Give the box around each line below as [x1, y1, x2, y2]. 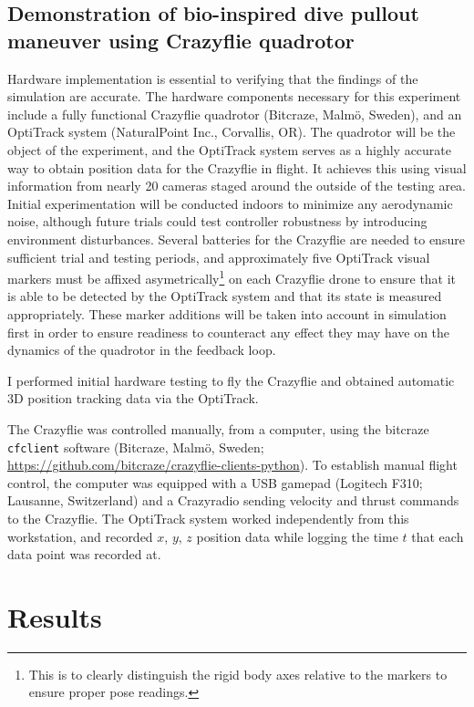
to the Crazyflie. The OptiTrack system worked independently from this [7, 508, 409, 527]
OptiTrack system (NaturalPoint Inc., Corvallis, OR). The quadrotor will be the [7, 122, 456, 141]
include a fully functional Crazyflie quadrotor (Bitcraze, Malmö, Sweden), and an [7, 104, 462, 123]
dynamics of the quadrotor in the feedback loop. [7, 340, 276, 359]
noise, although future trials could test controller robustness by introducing [7, 212, 428, 231]
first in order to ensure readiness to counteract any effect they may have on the [7, 322, 450, 341]
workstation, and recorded [7, 526, 153, 546]
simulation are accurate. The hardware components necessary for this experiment [7, 87, 461, 106]
